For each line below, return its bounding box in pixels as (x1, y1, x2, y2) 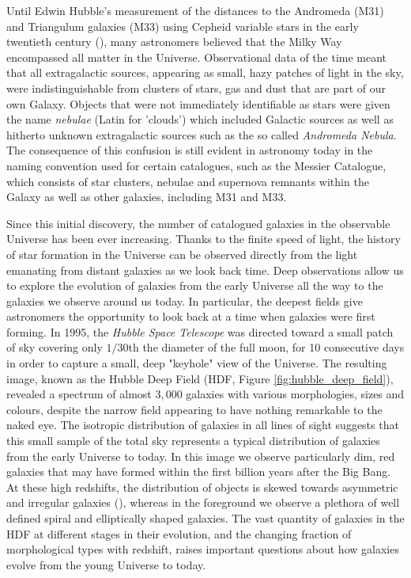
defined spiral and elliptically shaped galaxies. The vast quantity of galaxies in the (6, 510, 405, 526)
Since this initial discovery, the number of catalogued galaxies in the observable (6, 215, 390, 231)
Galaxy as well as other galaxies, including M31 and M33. (6, 188, 287, 205)
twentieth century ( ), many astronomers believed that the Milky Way (6, 33, 342, 50)
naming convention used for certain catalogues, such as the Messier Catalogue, (6, 157, 386, 173)
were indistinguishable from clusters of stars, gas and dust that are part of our (6, 79, 386, 96)
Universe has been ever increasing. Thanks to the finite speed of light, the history (6, 230, 401, 247)
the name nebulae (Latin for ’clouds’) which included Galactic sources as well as (6, 111, 394, 127)
